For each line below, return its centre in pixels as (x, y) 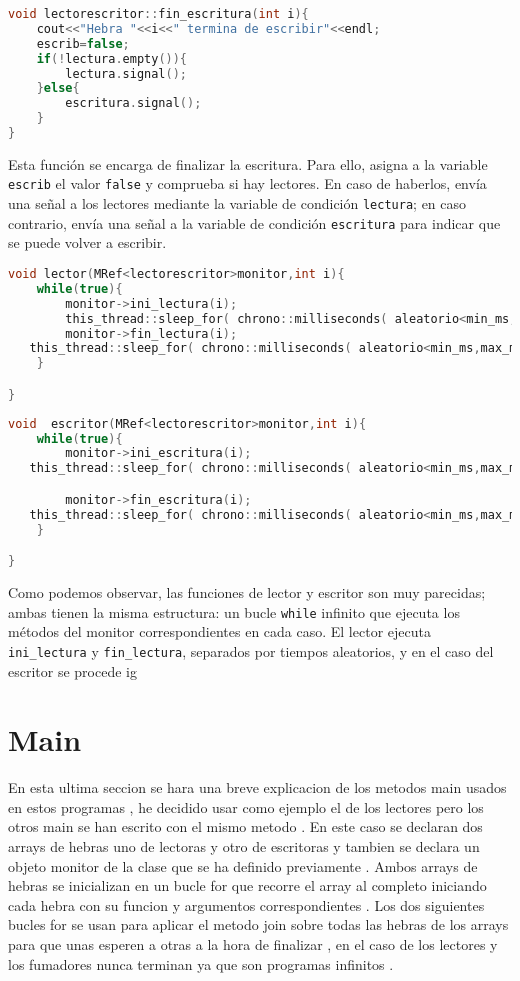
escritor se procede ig (72, 670)
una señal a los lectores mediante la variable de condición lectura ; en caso (237, 203)
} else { (58, 88)
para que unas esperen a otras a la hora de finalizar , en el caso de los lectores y (253, 943)
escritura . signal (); (133, 103)
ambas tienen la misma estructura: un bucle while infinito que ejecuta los (234, 611)
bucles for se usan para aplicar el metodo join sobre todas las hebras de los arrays (258, 924)
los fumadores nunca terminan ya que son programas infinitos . (201, 963)
